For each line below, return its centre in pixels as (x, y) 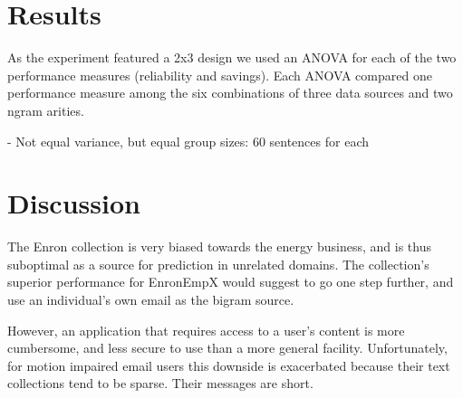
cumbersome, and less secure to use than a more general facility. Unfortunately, (227, 348)
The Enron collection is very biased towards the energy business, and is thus (220, 246)
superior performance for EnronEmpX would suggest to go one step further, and (231, 282)
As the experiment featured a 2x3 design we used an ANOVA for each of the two (232, 57)
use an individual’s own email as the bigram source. (151, 299)
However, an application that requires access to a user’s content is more (206, 330)
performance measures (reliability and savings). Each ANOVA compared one (220, 75)
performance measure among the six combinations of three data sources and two (230, 93)
